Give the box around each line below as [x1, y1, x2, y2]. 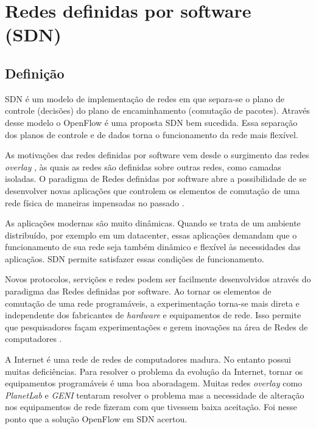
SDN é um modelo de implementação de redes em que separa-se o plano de [5, 92, 284, 105]
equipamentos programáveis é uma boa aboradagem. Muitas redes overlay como [5, 377, 303, 389]
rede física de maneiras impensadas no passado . [5, 196, 184, 209]
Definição [5, 63, 65, 82]
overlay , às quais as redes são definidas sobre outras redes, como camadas [5, 160, 281, 173]
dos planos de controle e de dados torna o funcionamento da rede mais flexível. [5, 128, 298, 141]
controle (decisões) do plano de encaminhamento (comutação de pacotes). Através [5, 104, 310, 117]
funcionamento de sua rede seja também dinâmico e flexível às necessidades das [5, 240, 301, 253]
